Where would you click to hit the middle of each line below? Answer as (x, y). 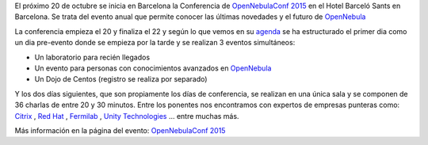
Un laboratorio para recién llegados (92, 57)
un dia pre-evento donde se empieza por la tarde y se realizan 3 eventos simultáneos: (155, 43)
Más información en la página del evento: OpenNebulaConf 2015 (120, 130)
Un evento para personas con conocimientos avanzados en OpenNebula (153, 68)
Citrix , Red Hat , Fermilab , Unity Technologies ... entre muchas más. (127, 116)
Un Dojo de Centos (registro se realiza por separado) (121, 79)
